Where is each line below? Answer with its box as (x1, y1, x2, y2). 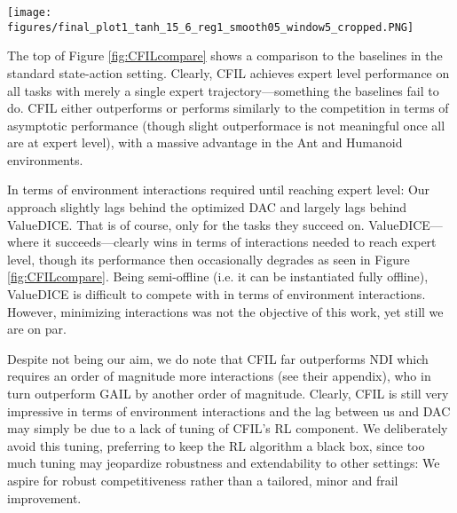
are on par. (7, 320, 67, 338)
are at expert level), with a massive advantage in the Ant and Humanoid (7, 133, 403, 152)
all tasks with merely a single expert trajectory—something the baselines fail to (7, 81, 439, 99)
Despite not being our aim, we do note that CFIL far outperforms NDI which (7, 349, 429, 367)
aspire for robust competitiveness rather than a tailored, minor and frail (7, 470, 398, 489)
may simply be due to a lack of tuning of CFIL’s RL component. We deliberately (7, 419, 448, 438)
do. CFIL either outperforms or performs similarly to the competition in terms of (7, 99, 449, 117)
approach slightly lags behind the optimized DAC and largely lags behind (7, 198, 407, 217)
